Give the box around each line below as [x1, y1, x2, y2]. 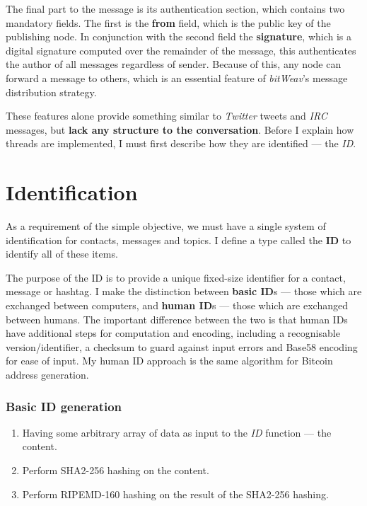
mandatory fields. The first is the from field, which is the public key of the [6, 15, 331, 30]
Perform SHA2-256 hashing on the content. [22, 463, 209, 477]
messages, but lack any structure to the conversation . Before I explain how [6, 122, 354, 137]
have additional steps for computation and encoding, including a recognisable [6, 326, 340, 340]
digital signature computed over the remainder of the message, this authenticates [6, 42, 356, 57]
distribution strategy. [6, 84, 97, 99]
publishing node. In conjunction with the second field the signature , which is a [6, 29, 352, 44]
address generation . [6, 367, 89, 381]
